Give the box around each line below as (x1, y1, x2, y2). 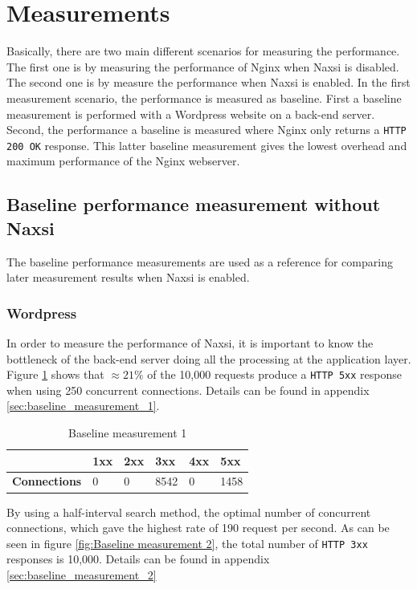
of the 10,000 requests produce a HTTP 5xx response (147, 366, 402, 383)
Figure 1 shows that (6, 366, 104, 383)
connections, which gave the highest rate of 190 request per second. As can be (6, 519, 390, 536)
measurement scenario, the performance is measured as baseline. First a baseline (6, 89, 402, 106)
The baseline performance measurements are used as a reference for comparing (6, 253, 393, 270)
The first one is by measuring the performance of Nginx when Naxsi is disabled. (6, 58, 399, 75)
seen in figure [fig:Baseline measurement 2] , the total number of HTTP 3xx (6, 534, 368, 551)
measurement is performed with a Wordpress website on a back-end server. (6, 105, 375, 122)
